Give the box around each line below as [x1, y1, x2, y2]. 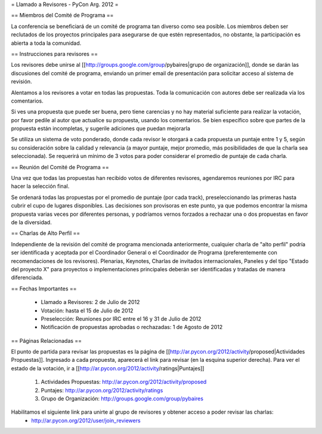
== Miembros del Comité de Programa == [11, 12, 114, 19]
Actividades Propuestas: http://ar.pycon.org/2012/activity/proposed [41, 379, 207, 386]
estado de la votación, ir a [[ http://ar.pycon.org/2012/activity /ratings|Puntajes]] [11, 364, 205, 372]
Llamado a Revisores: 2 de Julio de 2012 [41, 299, 140, 306]
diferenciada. [11, 274, 44, 281]
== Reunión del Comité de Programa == [11, 163, 110, 170]
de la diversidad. [11, 218, 52, 226]
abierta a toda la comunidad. [11, 39, 82, 46]
